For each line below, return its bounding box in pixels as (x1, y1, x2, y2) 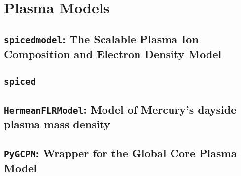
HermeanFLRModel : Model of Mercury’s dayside (4, 101, 237, 117)
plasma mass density (4, 116, 110, 131)
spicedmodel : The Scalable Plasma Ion (4, 31, 199, 46)
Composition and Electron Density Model (4, 46, 222, 61)
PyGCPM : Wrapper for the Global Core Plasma (4, 145, 237, 160)
